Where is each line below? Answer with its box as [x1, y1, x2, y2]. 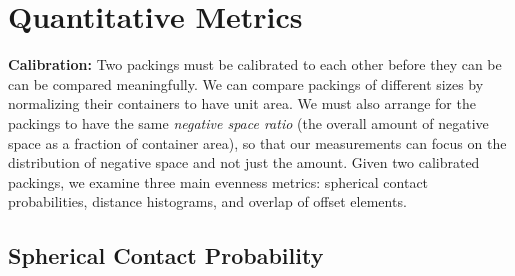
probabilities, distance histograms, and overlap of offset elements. [8, 191, 407, 212]
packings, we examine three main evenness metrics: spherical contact [8, 171, 429, 192]
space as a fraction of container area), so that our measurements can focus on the [8, 132, 507, 153]
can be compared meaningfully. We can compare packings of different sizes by [8, 73, 484, 94]
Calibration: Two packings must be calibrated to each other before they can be [8, 54, 502, 75]
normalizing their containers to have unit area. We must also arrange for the [8, 93, 476, 114]
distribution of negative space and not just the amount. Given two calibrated [8, 152, 480, 173]
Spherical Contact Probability [8, 240, 324, 271]
